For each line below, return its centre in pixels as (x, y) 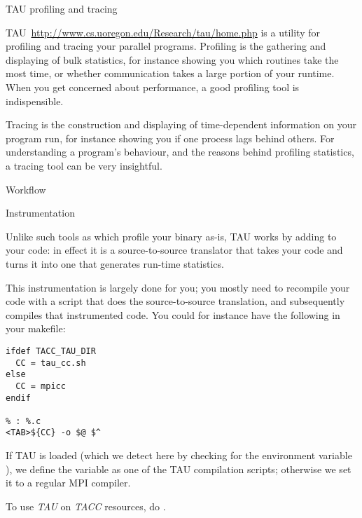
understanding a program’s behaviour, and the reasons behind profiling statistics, (180, 152)
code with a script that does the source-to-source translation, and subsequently (175, 301)
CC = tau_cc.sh (51, 363)
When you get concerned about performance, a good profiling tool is (153, 87)
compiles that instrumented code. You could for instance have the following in (173, 314)
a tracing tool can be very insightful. (84, 165)
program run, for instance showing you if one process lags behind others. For (170, 138)
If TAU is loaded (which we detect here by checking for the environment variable (179, 455)
